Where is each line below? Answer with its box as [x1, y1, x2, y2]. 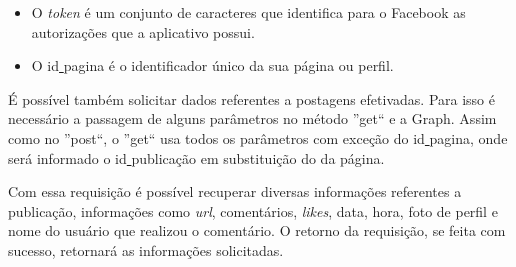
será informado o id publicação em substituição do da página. [8, 147, 385, 168]
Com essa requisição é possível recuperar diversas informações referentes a [8, 181, 462, 202]
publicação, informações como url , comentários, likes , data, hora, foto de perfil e [8, 200, 498, 221]
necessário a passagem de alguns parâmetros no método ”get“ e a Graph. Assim [8, 108, 497, 129]
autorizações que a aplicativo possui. [31, 21, 255, 42]
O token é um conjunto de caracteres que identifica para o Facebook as [31, 2, 466, 22]
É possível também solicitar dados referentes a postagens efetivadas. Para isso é [8, 88, 495, 109]
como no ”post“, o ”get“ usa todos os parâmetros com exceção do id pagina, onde [8, 127, 508, 148]
